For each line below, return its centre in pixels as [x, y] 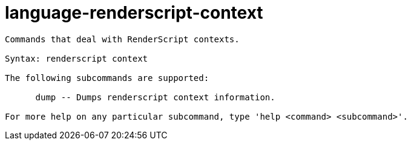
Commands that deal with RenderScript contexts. [122, 39]
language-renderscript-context [134, 13]
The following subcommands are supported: [107, 78]
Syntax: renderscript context [77, 58]
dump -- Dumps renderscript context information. [155, 97]
